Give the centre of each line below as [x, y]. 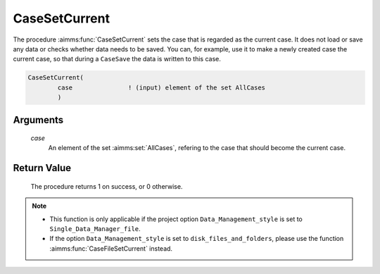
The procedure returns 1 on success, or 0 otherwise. [107, 186]
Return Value [42, 168]
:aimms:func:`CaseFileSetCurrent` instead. [111, 248]
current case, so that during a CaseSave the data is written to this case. [117, 59]
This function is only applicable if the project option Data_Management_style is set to [176, 219]
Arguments [38, 120]
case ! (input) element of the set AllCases [161, 87]
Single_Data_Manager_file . [95, 229]
